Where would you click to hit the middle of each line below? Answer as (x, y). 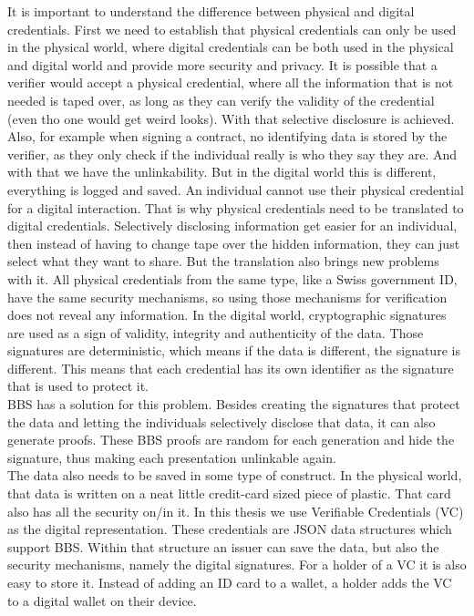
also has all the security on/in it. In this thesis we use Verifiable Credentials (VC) (236, 511)
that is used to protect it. (78, 386)
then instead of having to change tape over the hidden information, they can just (234, 243)
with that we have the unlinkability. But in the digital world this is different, (222, 172)
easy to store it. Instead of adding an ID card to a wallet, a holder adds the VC (230, 582)
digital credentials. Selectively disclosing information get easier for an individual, (232, 226)
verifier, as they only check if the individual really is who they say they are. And (232, 154)
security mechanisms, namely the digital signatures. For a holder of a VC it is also (237, 565)
